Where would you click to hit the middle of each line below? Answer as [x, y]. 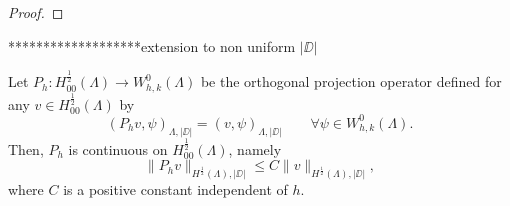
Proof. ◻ [36, 12]
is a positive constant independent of [175, 189]
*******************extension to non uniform [152, 45]
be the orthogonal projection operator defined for [351, 81]
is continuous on [118, 148]
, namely [255, 148]
